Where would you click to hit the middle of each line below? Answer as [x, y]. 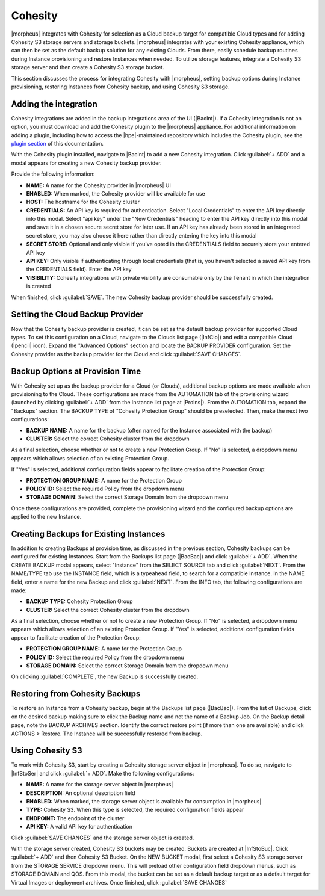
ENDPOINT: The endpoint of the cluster [75, 818]
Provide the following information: [53, 174]
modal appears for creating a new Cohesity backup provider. [86, 163]
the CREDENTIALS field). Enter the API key [79, 269]
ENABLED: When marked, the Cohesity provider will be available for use [116, 193]
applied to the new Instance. [46, 517]
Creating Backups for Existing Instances [88, 533]
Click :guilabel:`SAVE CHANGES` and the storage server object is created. [103, 838]
